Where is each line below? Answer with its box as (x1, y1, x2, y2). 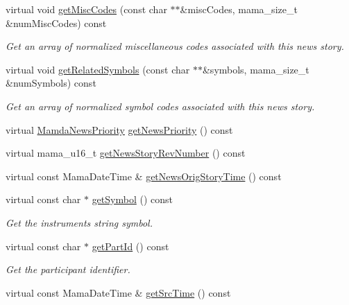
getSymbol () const (92, 192, 173, 207)
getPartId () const (92, 238, 169, 253)
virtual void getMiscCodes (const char (6, 2, 167, 16)
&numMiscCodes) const (6, 15, 107, 30)
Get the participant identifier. (6, 262, 130, 277)
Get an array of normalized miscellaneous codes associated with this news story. (6, 39, 344, 53)
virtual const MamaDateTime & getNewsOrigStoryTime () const (6, 168, 282, 183)
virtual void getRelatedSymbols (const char (6, 62, 190, 76)
